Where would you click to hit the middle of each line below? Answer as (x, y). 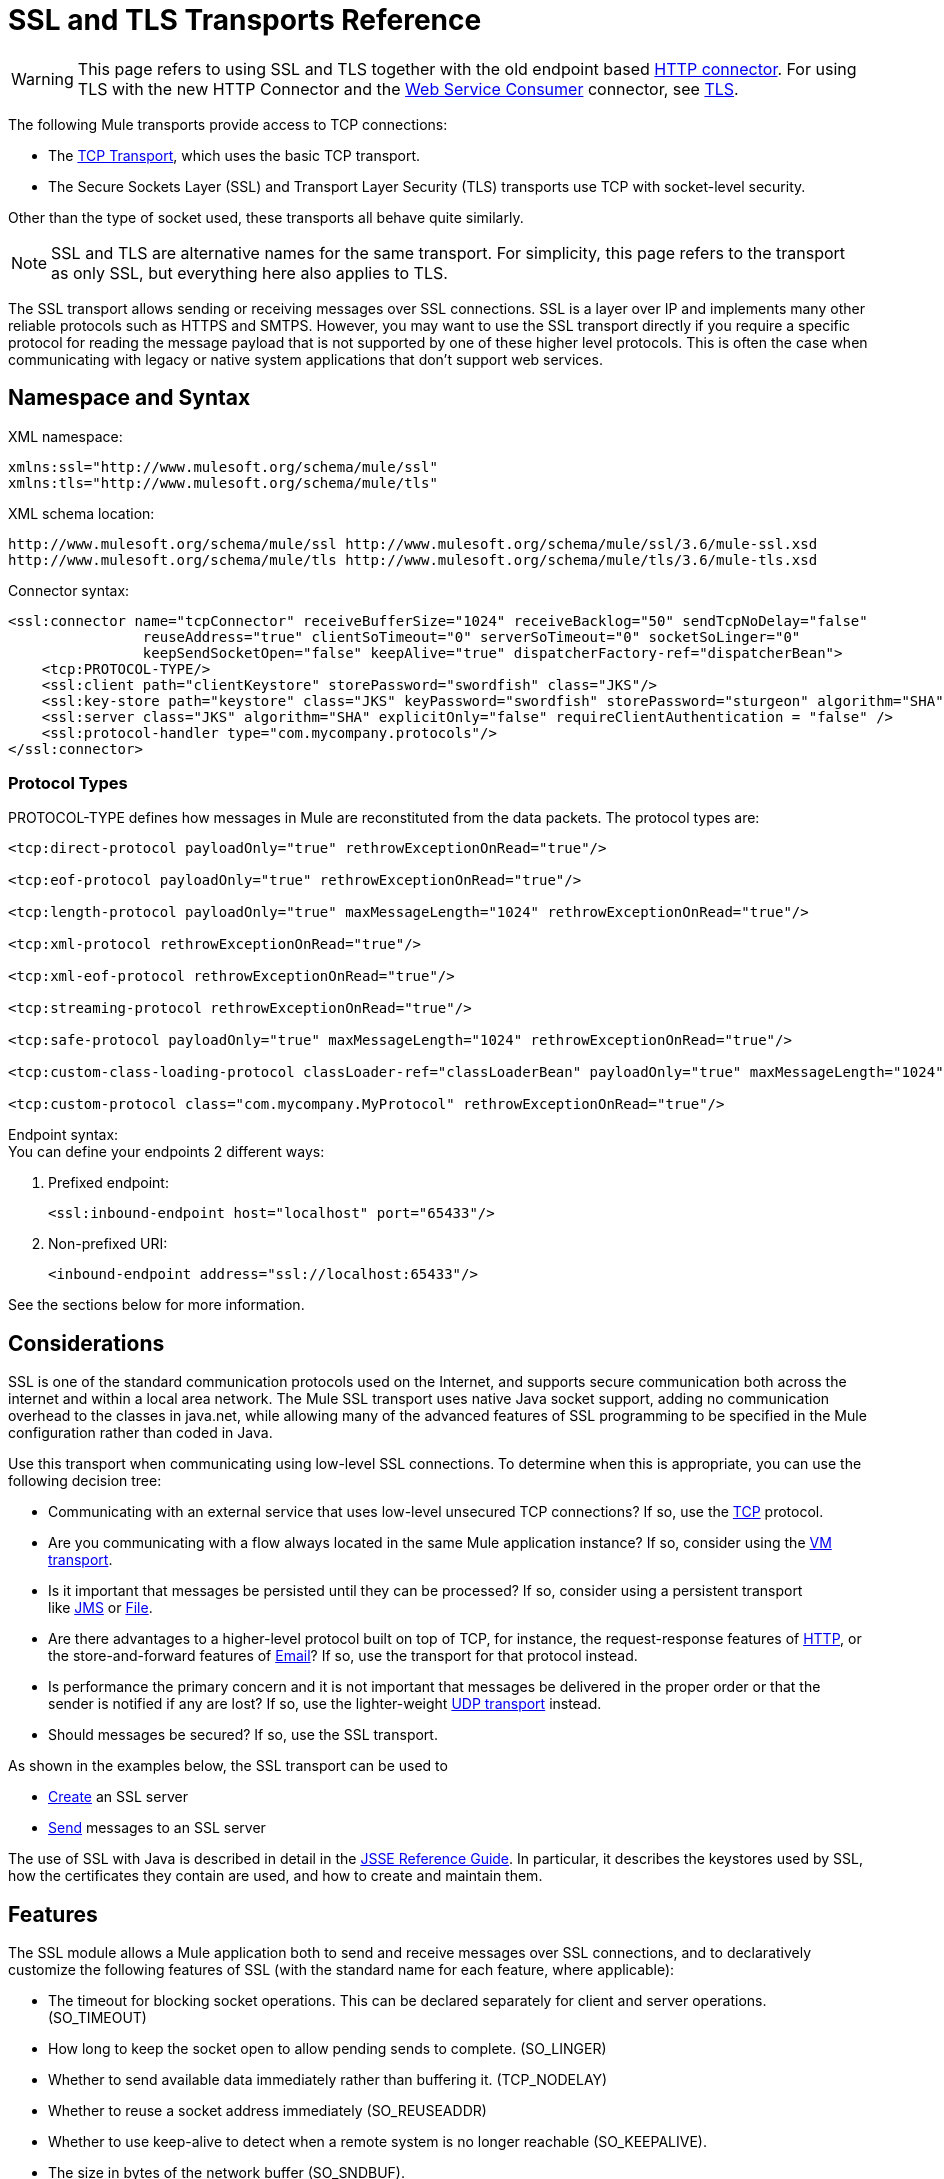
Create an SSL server (118, 1797)
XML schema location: (81, 513)
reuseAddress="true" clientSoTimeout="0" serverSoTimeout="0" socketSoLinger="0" (471, 636)
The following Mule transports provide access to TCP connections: (228, 124)
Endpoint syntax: (63, 1135)
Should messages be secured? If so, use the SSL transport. (243, 1735)
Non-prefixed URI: (108, 1244)
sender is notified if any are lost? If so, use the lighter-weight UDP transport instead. (325, 1704)
